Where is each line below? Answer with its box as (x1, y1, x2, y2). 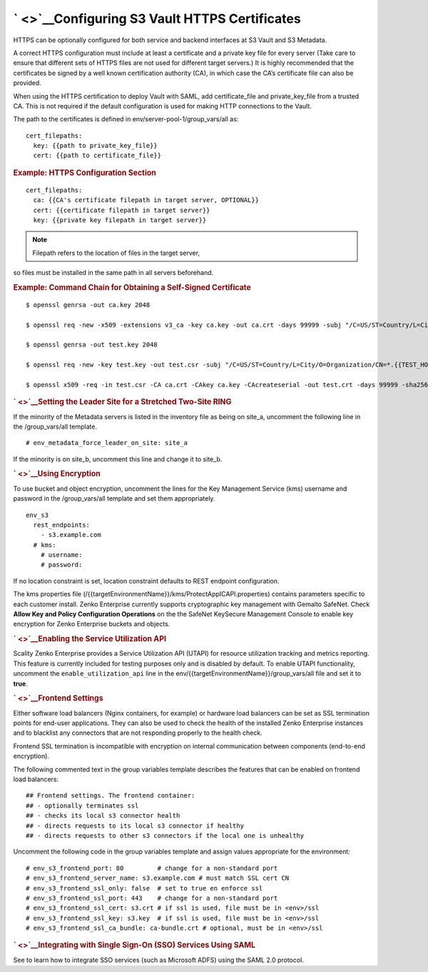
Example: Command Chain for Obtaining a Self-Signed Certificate (13, 282, 251, 292)
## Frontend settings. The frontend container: (26, 791, 195, 800)
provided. (13, 79, 42, 87)
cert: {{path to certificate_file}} (33, 151, 162, 160)
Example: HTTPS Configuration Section (13, 168, 157, 178)
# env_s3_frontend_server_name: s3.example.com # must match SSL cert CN (26, 874, 290, 882)
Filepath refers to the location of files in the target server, (32, 249, 200, 257)
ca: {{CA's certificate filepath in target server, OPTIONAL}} (33, 196, 260, 204)
